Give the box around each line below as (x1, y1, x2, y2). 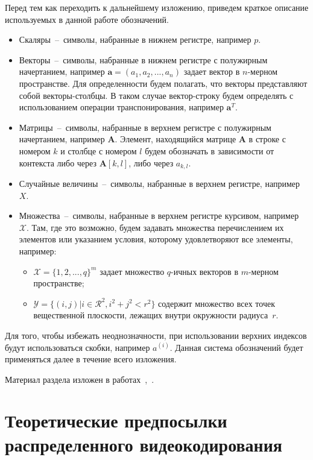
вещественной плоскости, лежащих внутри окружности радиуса (33, 309, 268, 321)
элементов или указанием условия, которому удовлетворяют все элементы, (19, 233, 293, 245)
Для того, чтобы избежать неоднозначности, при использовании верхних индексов (5, 329, 307, 341)
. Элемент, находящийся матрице (115, 133, 236, 145)
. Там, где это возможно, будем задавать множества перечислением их (26, 221, 284, 233)
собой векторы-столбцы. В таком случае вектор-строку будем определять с (19, 89, 294, 101)
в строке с (248, 133, 286, 145)
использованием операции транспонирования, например (19, 101, 224, 113)
